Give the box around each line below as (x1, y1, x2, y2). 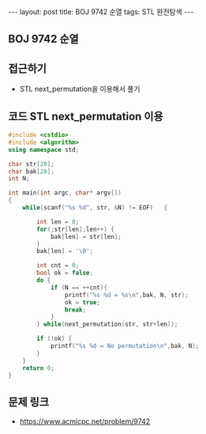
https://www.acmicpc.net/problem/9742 (19, 417, 151, 426)
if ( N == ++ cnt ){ (50, 283, 108, 292)
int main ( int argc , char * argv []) (8, 189, 122, 197)
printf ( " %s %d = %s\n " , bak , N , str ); (64, 291, 189, 299)
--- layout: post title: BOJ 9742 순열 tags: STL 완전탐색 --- (8, 7, 194, 17)
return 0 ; (22, 364, 55, 372)
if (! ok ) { (36, 334, 73, 343)
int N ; (8, 175, 30, 183)
